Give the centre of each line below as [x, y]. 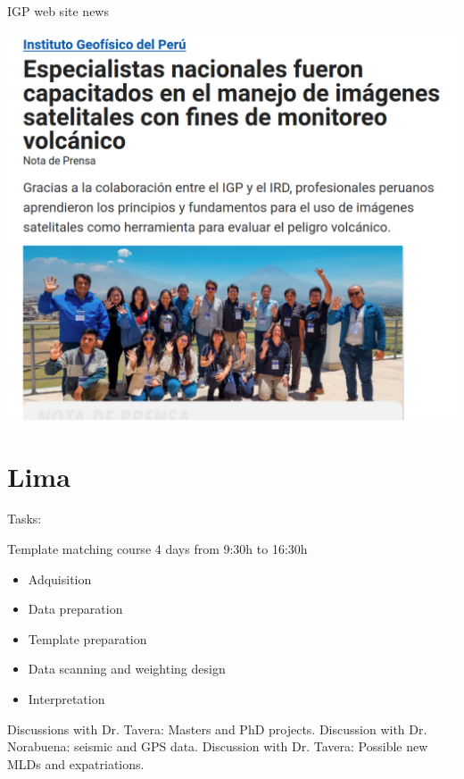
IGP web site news [58, 11]
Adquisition [60, 578]
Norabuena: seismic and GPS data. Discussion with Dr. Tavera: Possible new [218, 746]
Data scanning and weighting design [127, 669]
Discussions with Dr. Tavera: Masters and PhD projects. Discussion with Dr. [217, 729]
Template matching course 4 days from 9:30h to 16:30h [157, 549]
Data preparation [75, 609]
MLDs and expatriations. [76, 763]
